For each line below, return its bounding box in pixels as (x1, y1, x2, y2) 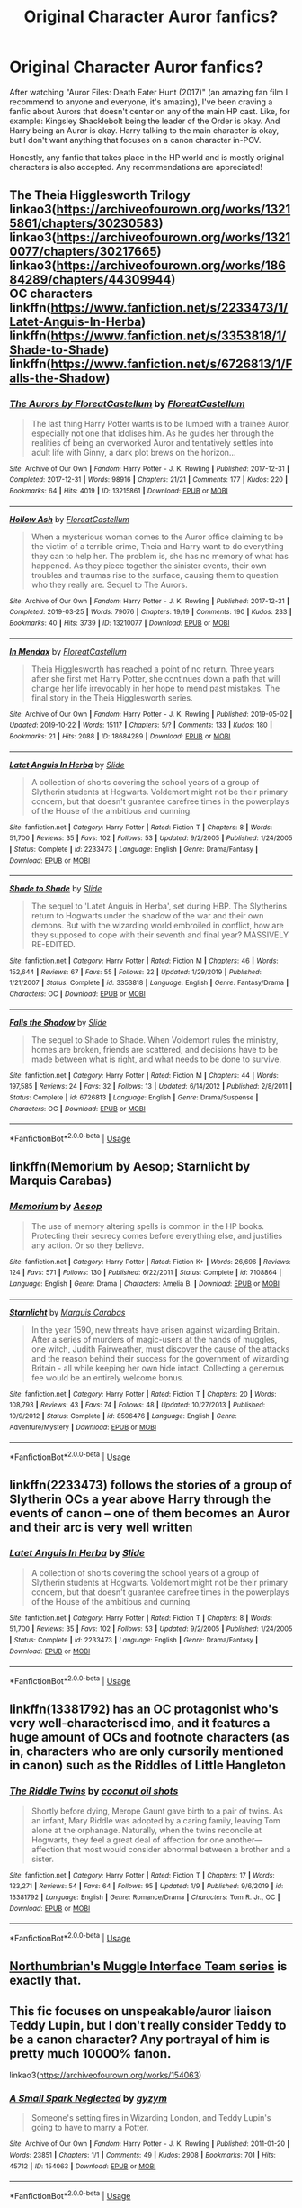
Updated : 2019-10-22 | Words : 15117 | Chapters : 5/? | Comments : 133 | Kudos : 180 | (9, 720, 272, 730)
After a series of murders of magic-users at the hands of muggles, (31, 1334, 278, 1344)
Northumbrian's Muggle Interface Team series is (9, 1959, 288, 1974)
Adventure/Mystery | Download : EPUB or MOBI (9, 1423, 157, 1432)
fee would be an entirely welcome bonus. (31, 1371, 184, 1383)
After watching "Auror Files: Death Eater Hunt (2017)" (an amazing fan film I (9, 86, 289, 97)
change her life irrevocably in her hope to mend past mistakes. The (31, 683, 280, 693)
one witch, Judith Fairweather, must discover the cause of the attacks (31, 1344, 290, 1354)
